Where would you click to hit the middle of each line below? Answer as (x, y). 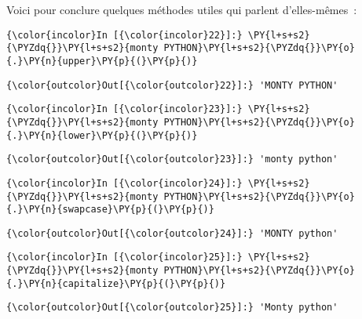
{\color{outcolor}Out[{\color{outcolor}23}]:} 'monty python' (172, 159)
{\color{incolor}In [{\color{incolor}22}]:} (124, 35)
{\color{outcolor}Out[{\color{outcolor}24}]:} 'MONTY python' (172, 233)
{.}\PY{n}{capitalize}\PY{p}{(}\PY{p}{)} (116, 283)
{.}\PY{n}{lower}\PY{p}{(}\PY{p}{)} (102, 135)
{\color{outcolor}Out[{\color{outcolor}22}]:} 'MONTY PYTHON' (172, 85)
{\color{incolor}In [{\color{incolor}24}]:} (124, 183)
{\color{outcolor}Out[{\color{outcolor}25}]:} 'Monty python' (172, 308)
